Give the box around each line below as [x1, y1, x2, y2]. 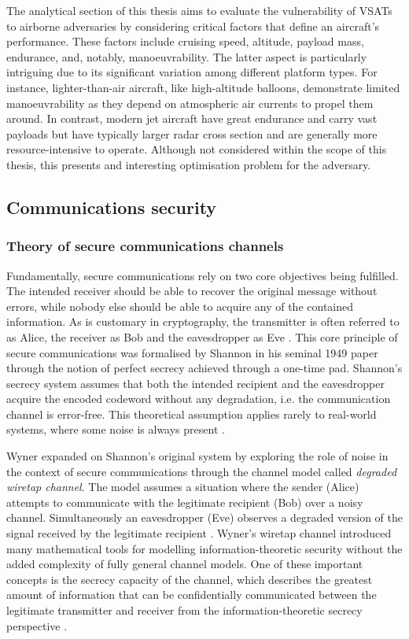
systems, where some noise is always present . [6, 421, 225, 438]
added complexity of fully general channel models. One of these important [6, 556, 363, 572]
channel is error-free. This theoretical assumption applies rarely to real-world [6, 405, 377, 422]
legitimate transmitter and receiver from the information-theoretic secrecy [6, 602, 363, 618]
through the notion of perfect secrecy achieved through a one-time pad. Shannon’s [6, 360, 403, 376]
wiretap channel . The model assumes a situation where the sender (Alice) [6, 478, 359, 495]
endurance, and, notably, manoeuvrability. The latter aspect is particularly [6, 48, 367, 65]
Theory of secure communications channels [6, 236, 284, 256]
